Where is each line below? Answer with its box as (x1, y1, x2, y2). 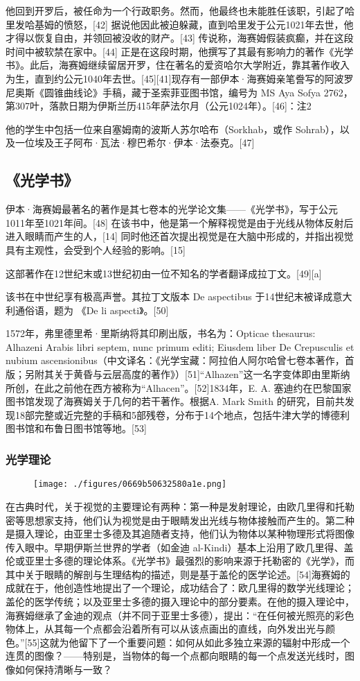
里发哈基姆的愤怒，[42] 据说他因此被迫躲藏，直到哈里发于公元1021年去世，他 (6, 17, 354, 31)
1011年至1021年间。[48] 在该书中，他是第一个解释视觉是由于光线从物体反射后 (6, 215, 354, 230)
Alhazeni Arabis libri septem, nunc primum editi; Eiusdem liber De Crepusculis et (6, 339, 354, 354)
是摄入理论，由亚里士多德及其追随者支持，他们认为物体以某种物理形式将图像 (6, 526, 354, 541)
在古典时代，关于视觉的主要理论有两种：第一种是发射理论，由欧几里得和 (6, 499, 335, 513)
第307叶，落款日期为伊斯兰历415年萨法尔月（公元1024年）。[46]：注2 (6, 98, 312, 113)
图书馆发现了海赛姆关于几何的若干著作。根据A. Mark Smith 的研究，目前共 (6, 394, 345, 408)
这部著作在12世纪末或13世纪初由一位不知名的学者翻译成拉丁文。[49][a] (6, 266, 322, 280)
